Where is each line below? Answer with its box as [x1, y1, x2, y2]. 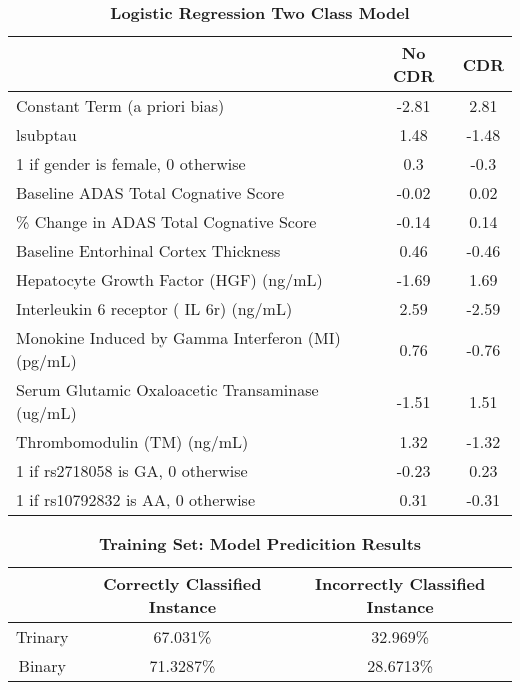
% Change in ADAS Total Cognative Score [16, 210, 317, 233]
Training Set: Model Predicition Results [98, 532, 422, 555]
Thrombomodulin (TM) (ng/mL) [16, 430, 249, 453]
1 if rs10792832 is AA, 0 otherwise [16, 488, 255, 511]
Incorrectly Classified [314, 572, 486, 595]
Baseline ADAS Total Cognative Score [16, 181, 285, 204]
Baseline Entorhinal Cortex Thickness [16, 239, 281, 262]
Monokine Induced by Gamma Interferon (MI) [16, 326, 341, 349]
